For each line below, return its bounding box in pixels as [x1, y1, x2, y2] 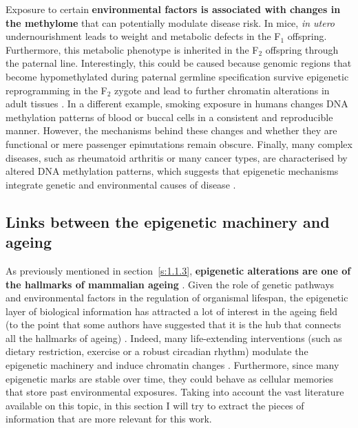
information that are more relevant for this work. [6, 411, 212, 426]
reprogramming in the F [6, 83, 107, 97]
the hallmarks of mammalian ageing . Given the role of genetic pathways [6, 277, 335, 291]
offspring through [265, 42, 339, 56]
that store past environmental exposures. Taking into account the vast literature [6, 385, 344, 399]
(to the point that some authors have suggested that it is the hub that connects [6, 317, 341, 332]
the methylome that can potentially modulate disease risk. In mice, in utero [6, 15, 335, 30]
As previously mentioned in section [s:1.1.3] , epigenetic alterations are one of [6, 263, 351, 277]
